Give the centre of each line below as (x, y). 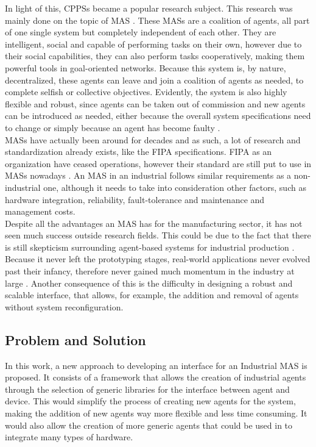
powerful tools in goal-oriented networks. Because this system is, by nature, (146, 67)
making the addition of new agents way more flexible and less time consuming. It (156, 413)
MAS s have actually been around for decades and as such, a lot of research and (153, 139)
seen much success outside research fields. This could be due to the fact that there (158, 235)
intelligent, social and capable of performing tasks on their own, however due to (153, 44)
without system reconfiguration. (64, 306)
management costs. (40, 211)
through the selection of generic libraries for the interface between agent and (147, 389)
